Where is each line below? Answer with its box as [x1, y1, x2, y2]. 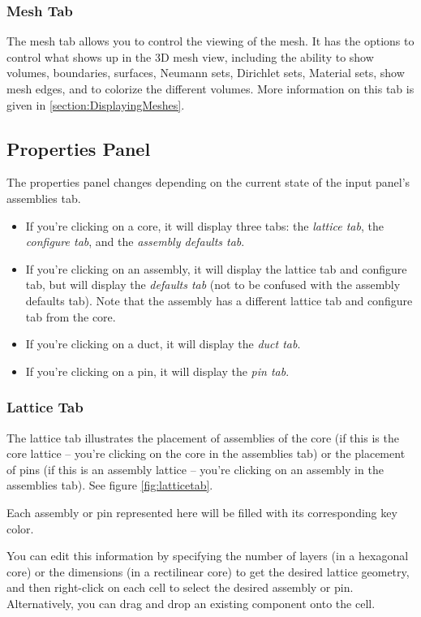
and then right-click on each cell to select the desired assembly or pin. [6, 579, 354, 596]
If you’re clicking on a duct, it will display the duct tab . [25, 335, 301, 352]
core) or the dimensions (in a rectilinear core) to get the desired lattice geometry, [6, 563, 410, 580]
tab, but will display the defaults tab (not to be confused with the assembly [25, 276, 401, 293]
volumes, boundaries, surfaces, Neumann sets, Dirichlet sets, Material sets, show [6, 64, 405, 81]
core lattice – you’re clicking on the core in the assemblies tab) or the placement [6, 445, 406, 462]
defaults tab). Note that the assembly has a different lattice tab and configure [25, 291, 413, 308]
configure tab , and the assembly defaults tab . [25, 233, 245, 250]
